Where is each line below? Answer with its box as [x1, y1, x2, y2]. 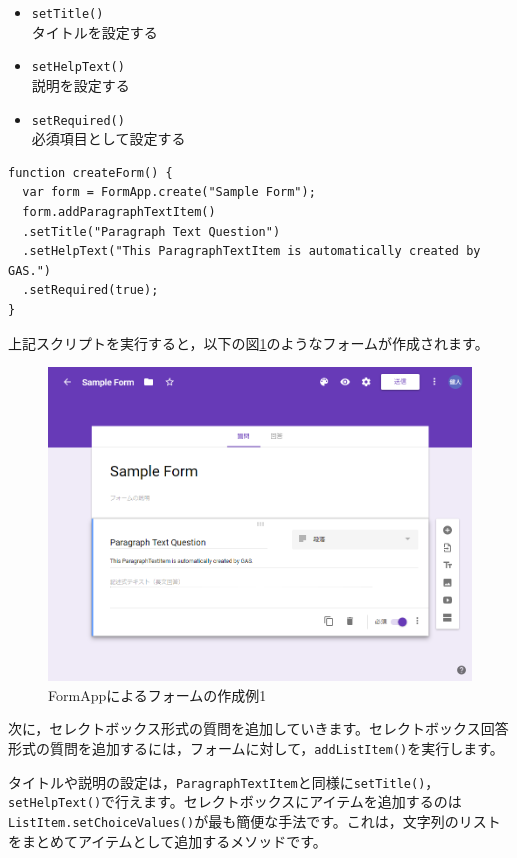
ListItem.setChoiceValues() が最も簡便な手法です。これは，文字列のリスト [8, 811, 501, 831]
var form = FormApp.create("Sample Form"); [22, 185, 316, 200]
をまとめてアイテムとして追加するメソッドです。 [8, 830, 327, 851]
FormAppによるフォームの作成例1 [48, 684, 267, 705]
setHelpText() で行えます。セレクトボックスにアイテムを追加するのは [8, 791, 462, 812]
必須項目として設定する [31, 128, 186, 149]
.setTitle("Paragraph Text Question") [22, 224, 281, 239]
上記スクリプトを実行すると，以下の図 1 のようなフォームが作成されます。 [8, 332, 489, 353]
